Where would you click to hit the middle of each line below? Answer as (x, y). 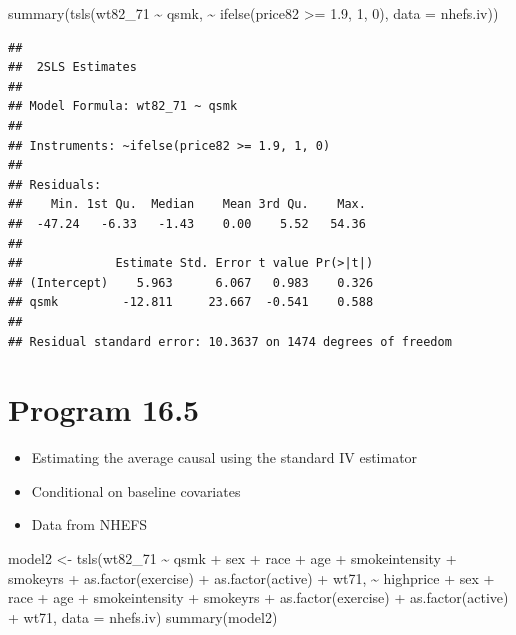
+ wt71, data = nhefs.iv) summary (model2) (143, 616)
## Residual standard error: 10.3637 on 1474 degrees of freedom (230, 341)
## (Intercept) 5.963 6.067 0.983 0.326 (191, 282)
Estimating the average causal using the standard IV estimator (224, 457)
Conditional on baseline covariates (136, 490)
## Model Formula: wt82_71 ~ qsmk (123, 106)
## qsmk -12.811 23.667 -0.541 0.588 (191, 302)
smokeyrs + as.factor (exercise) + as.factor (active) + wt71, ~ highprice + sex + (251, 577)
